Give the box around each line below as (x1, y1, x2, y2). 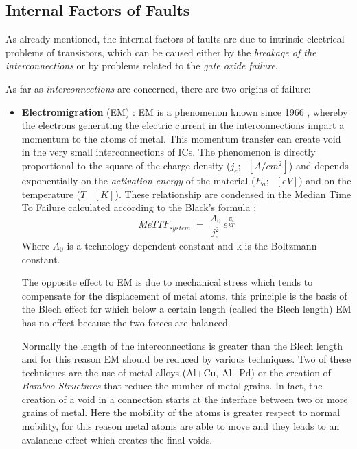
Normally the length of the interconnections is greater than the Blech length (21, 338, 343, 352)
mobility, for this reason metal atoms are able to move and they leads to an (21, 419, 340, 433)
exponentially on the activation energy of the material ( (21, 173, 255, 187)
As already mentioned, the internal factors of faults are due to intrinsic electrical (5, 32, 345, 46)
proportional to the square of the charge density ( (21, 158, 231, 172)
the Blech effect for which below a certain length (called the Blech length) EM (21, 302, 352, 316)
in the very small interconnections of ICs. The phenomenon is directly (21, 145, 316, 159)
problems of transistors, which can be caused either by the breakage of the (5, 45, 316, 59)
